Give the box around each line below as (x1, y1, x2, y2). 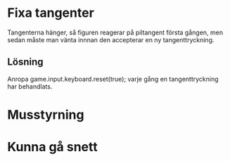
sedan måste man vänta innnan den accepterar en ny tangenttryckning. (7, 35, 215, 44)
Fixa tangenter (7, 5, 95, 21)
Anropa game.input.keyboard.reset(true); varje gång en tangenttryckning (7, 75, 219, 83)
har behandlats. (7, 82, 53, 91)
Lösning (7, 56, 44, 68)
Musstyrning (7, 107, 84, 122)
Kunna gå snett (7, 139, 98, 155)
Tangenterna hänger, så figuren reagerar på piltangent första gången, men (7, 28, 224, 37)
